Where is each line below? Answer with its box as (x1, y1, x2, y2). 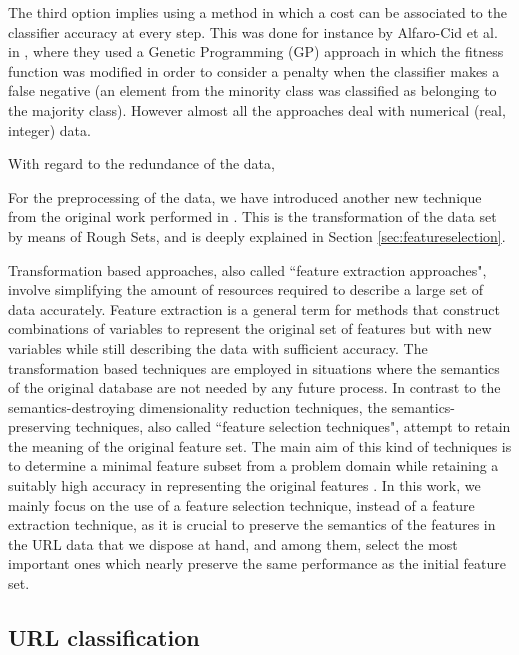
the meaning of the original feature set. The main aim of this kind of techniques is (8, 435, 512, 456)
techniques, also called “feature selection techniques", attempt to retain (75, 416, 511, 437)
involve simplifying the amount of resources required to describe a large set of (8, 279, 484, 300)
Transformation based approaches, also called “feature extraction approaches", (8, 259, 487, 280)
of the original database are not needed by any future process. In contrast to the (8, 377, 501, 398)
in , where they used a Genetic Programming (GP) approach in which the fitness (8, 41, 504, 62)
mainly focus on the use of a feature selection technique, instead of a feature (8, 494, 475, 515)
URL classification (8, 622, 200, 653)
